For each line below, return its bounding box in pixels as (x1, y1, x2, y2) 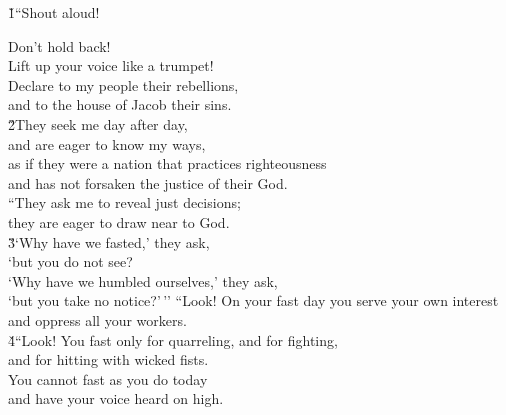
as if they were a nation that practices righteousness (8, 153, 327, 174)
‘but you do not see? (8, 251, 133, 272)
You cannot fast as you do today (8, 368, 208, 389)
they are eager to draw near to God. (8, 211, 230, 232)
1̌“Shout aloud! (8, 2, 100, 22)
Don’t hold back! (8, 35, 111, 56)
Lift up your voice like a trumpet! (8, 55, 214, 76)
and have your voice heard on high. (8, 388, 224, 409)
